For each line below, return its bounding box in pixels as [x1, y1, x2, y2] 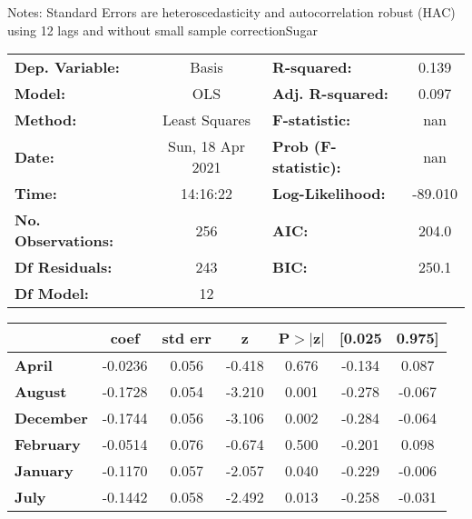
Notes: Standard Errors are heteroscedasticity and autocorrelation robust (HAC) [7, 3, 456, 21]
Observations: [15, 230, 114, 252]
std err [162, 327, 211, 349]
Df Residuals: [15, 256, 113, 278]
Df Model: [15, 283, 89, 304]
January [15, 460, 74, 482]
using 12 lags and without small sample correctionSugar [7, 20, 318, 39]
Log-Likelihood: [272, 183, 386, 205]
